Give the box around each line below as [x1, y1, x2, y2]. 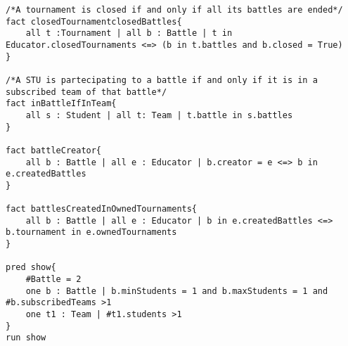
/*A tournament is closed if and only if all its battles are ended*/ [6, 5, 343, 15]
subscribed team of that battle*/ [6, 86, 167, 97]
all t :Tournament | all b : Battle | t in [25, 28, 233, 39]
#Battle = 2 [25, 274, 82, 285]
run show [6, 333, 46, 343]
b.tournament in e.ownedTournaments [6, 227, 177, 238]
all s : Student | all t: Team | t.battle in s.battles [25, 110, 293, 120]
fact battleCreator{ [6, 145, 102, 155]
